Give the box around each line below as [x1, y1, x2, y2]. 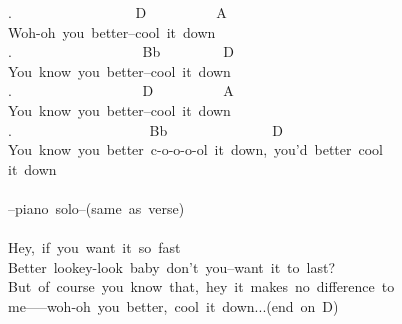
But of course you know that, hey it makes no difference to [8, 276, 395, 297]
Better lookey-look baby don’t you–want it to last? [8, 256, 336, 277]
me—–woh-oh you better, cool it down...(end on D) [8, 295, 339, 316]
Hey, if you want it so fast [8, 237, 181, 258]
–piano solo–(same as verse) [8, 197, 185, 218]
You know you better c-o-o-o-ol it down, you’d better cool [8, 139, 384, 160]
